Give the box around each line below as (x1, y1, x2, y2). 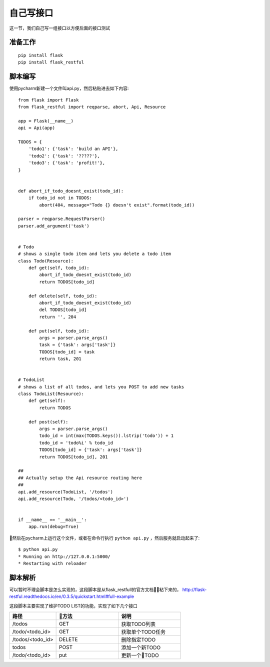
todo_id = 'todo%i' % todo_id (39, 440, 113, 445)
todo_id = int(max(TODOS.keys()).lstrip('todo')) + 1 (39, 433, 174, 438)
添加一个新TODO (120, 644, 161, 651)
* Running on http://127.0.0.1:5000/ (18, 553, 111, 559)
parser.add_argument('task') (18, 223, 89, 228)
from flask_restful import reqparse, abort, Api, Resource (18, 104, 166, 110)
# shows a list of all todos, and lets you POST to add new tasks (18, 384, 184, 389)
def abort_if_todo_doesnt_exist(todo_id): (18, 188, 124, 193)
